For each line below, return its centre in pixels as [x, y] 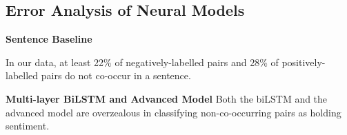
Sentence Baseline [49, 39]
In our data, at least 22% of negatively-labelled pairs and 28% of [142, 62]
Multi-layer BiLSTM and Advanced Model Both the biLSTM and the [167, 98]
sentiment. [28, 126]
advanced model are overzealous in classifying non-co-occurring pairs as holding [173, 112]
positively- [304, 62]
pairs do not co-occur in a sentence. [116, 75]
